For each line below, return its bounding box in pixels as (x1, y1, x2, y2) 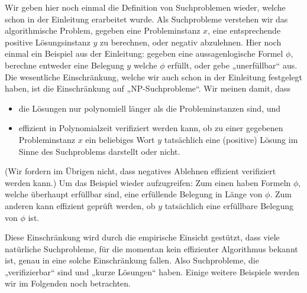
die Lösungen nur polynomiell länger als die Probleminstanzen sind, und (18, 102, 281, 114)
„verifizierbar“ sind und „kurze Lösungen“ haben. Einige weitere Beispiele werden (5, 265, 300, 278)
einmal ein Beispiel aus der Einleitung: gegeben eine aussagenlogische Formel (5, 47, 283, 60)
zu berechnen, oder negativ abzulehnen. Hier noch (99, 35, 282, 48)
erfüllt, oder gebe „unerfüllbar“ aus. (167, 58, 298, 71)
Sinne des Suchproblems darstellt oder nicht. (18, 145, 180, 157)
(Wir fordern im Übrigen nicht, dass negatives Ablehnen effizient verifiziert (5, 165, 276, 177)
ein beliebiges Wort (85, 133, 155, 145)
